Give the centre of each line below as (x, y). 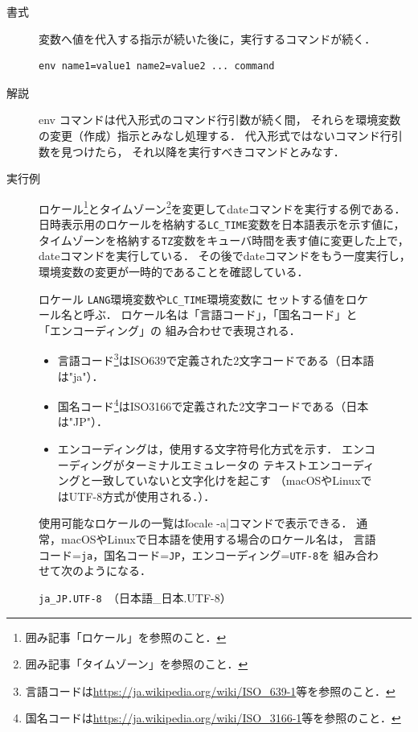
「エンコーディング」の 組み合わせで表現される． (170, 330)
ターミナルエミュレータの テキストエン (227, 464)
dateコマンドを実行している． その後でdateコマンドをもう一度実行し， (225, 256)
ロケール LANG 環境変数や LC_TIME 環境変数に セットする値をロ (198, 298)
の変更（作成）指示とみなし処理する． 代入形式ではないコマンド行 (215, 135)
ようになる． (117, 571)
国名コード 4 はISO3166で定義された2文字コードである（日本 (213, 405)
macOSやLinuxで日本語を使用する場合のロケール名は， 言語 (218, 539)
